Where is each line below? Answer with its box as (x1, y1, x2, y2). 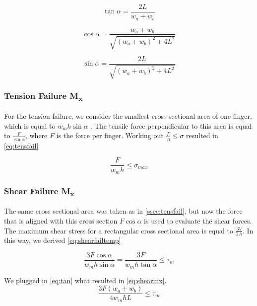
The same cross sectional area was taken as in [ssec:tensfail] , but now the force (4, 206, 243, 216)
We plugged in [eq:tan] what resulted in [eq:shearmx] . (4, 275, 167, 285)
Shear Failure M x (4, 184, 74, 198)
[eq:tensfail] (4, 140, 39, 151)
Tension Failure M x (4, 89, 83, 103)
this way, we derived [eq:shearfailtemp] (4, 235, 121, 245)
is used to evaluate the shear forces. (144, 215, 252, 226)
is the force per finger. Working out (56, 130, 164, 141)
